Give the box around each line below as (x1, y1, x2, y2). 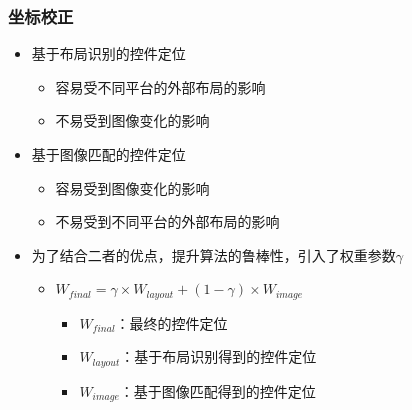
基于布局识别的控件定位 (31, 43, 186, 64)
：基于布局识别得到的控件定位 (120, 346, 317, 367)
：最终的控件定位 (115, 312, 228, 333)
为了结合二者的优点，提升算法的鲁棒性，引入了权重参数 (31, 244, 396, 265)
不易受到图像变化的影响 (55, 110, 210, 131)
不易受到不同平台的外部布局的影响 (55, 211, 280, 232)
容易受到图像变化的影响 (55, 177, 210, 198)
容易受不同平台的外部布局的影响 (55, 76, 266, 97)
